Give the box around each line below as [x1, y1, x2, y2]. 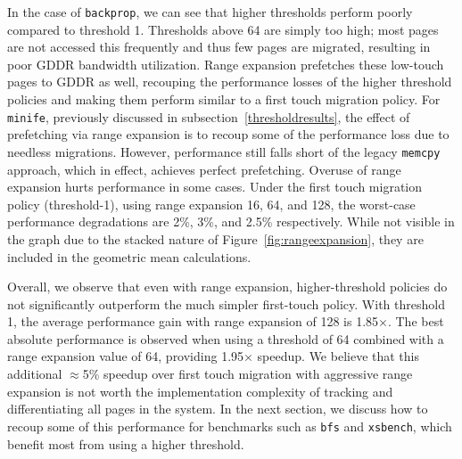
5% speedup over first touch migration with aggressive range [82, 365, 413, 383]
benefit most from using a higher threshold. [7, 434, 244, 453]
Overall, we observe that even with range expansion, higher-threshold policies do [7, 277, 448, 296]
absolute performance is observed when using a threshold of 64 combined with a [7, 329, 444, 348]
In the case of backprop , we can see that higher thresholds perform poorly [7, 3, 413, 20]
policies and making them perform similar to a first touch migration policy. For [7, 90, 441, 109]
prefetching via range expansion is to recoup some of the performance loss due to [7, 125, 450, 143]
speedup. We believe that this [257, 347, 419, 365]
